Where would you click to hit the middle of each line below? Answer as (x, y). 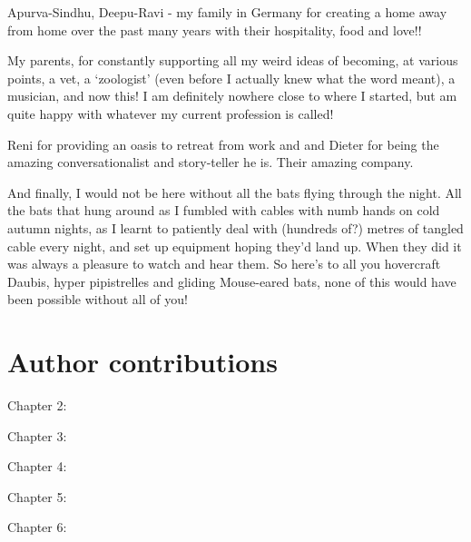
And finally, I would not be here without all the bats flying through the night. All (235, 192)
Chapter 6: (37, 527)
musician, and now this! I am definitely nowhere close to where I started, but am (232, 96)
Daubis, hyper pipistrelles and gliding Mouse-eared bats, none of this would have (232, 281)
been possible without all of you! (98, 299)
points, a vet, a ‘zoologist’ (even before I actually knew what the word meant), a (231, 78)
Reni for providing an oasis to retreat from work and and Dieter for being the (223, 144)
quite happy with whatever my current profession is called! (171, 113)
